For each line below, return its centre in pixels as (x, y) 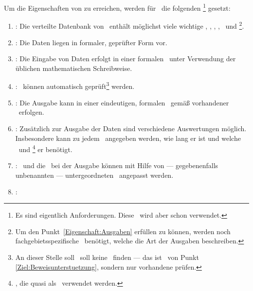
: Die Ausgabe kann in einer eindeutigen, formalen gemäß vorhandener (122, 102)
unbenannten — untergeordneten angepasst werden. (94, 175)
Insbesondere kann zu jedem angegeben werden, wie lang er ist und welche (128, 138)
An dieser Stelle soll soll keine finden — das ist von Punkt (107, 257)
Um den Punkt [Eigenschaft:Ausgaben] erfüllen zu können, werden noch (123, 231)
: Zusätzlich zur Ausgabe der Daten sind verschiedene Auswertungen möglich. (131, 128)
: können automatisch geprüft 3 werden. (75, 86)
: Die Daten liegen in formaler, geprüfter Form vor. (91, 42)
